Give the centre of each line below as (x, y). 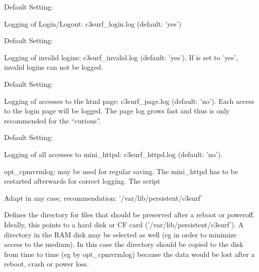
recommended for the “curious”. (53, 120)
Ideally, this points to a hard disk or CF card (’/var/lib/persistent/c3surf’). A (124, 224)
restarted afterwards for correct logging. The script (82, 181)
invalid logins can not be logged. (54, 67)
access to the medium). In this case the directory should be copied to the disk (124, 244)
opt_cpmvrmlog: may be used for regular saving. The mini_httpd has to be (121, 171)
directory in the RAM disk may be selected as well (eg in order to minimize (120, 234)
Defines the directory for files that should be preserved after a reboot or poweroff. (129, 215)
